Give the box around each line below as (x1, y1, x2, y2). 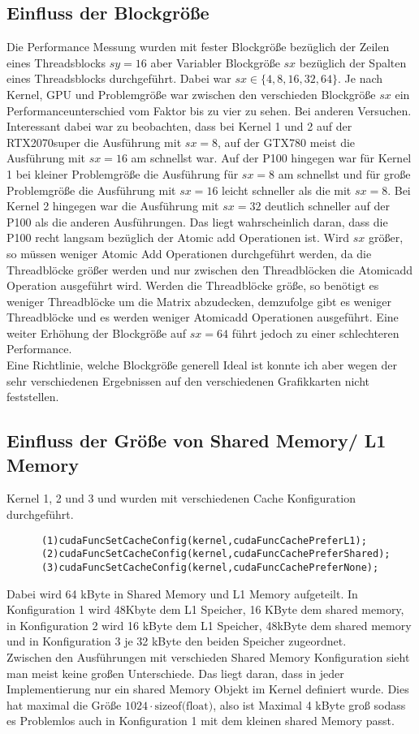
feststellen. (6, 388, 59, 405)
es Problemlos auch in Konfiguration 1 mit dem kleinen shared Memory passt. (6, 712, 395, 729)
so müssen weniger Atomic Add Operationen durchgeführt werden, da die (6, 244, 372, 261)
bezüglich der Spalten (299, 54, 407, 71)
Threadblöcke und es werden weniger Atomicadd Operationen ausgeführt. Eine (6, 309, 399, 326)
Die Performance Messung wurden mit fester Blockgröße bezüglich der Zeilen (6, 38, 390, 55)
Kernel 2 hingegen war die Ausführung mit (6, 197, 219, 214)
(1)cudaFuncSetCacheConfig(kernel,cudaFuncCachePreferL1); (41, 534, 367, 546)
